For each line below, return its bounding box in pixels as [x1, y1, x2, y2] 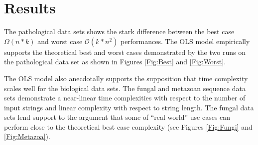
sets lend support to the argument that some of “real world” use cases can [4, 112, 231, 122]
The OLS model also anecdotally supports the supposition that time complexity [4, 73, 248, 83]
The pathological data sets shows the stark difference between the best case [4, 26, 235, 37]
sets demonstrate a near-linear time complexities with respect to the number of [4, 93, 246, 103]
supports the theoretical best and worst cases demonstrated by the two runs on [4, 47, 246, 57]
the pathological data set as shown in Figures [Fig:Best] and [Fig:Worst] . [4, 56, 226, 67]
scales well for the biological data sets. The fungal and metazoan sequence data [4, 83, 246, 93]
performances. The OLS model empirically [120, 36, 250, 46]
